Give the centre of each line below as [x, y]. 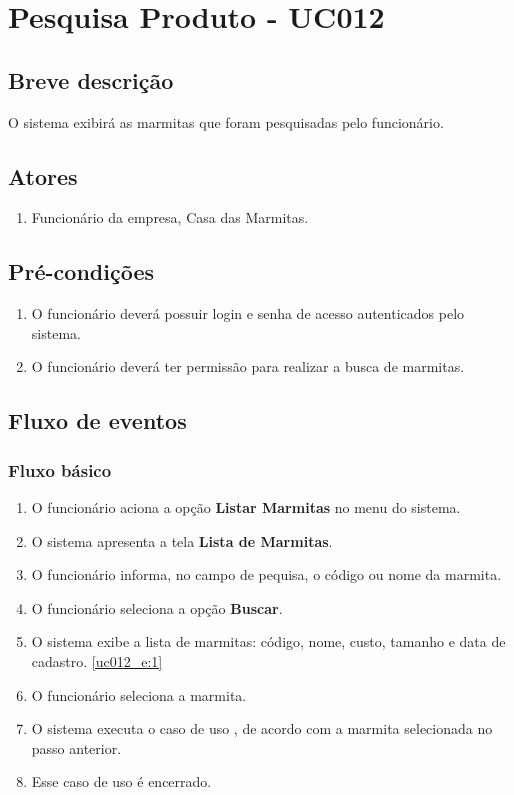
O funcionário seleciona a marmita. [139, 694]
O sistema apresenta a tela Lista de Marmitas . [182, 540]
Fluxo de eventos [97, 420]
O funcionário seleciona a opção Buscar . [157, 607]
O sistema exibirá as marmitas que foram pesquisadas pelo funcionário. [226, 121]
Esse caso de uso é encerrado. [121, 781]
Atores [43, 175]
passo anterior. [76, 747]
